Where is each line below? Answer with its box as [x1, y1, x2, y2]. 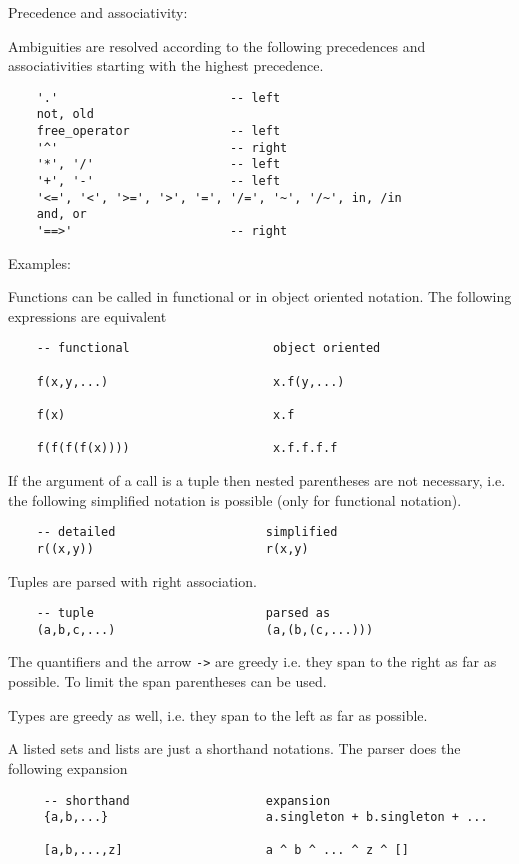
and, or [36, 207, 87, 222]
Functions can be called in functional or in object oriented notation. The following [8, 286, 512, 307]
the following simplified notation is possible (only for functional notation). [8, 489, 462, 510]
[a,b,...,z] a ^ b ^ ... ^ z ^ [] [43, 843, 409, 858]
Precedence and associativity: [8, 2, 188, 22]
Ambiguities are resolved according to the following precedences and [8, 35, 426, 56]
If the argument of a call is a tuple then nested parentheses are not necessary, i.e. [8, 470, 506, 491]
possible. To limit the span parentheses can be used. [8, 671, 327, 692]
